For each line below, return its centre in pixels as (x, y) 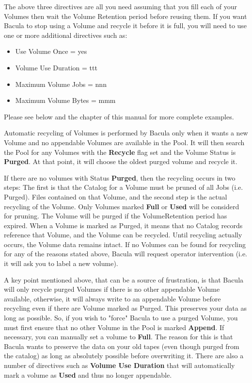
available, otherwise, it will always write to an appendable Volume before (112, 298)
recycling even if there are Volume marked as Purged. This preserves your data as (125, 308)
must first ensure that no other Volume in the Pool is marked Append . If (114, 327)
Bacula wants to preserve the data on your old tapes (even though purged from (122, 346)
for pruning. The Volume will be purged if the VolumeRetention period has (116, 216)
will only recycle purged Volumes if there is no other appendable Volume (112, 289)
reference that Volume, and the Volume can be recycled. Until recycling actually (123, 235)
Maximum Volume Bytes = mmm (65, 100)
